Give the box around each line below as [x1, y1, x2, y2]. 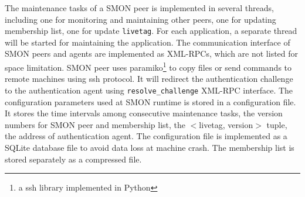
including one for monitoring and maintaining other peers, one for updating [5, 13, 276, 25]
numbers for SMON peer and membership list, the [5, 118, 186, 130]
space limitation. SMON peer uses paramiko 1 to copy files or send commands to [5, 60, 292, 73]
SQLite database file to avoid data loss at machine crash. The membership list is [5, 141, 294, 153]
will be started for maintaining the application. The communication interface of [5, 36, 290, 48]
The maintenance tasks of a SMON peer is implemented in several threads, [5, 2, 274, 13]
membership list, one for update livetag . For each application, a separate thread [5, 25, 297, 37]
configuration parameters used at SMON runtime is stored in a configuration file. [5, 95, 296, 108]
